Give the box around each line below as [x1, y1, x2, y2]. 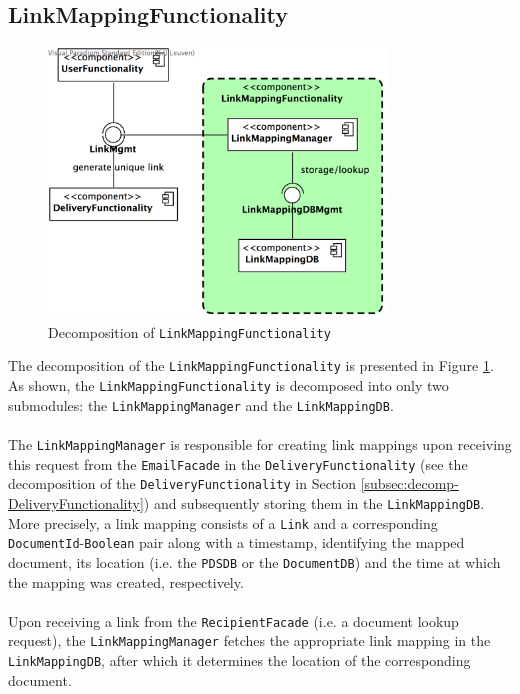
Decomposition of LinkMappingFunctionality [48, 321, 331, 342]
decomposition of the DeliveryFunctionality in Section [8, 473, 356, 494]
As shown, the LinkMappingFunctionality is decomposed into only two [8, 375, 449, 396]
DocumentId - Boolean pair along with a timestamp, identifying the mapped [8, 532, 465, 553]
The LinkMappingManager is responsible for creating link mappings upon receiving [8, 433, 512, 454]
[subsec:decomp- [360, 473, 459, 494]
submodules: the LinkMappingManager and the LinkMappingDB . [8, 394, 394, 415]
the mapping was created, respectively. [8, 571, 244, 592]
